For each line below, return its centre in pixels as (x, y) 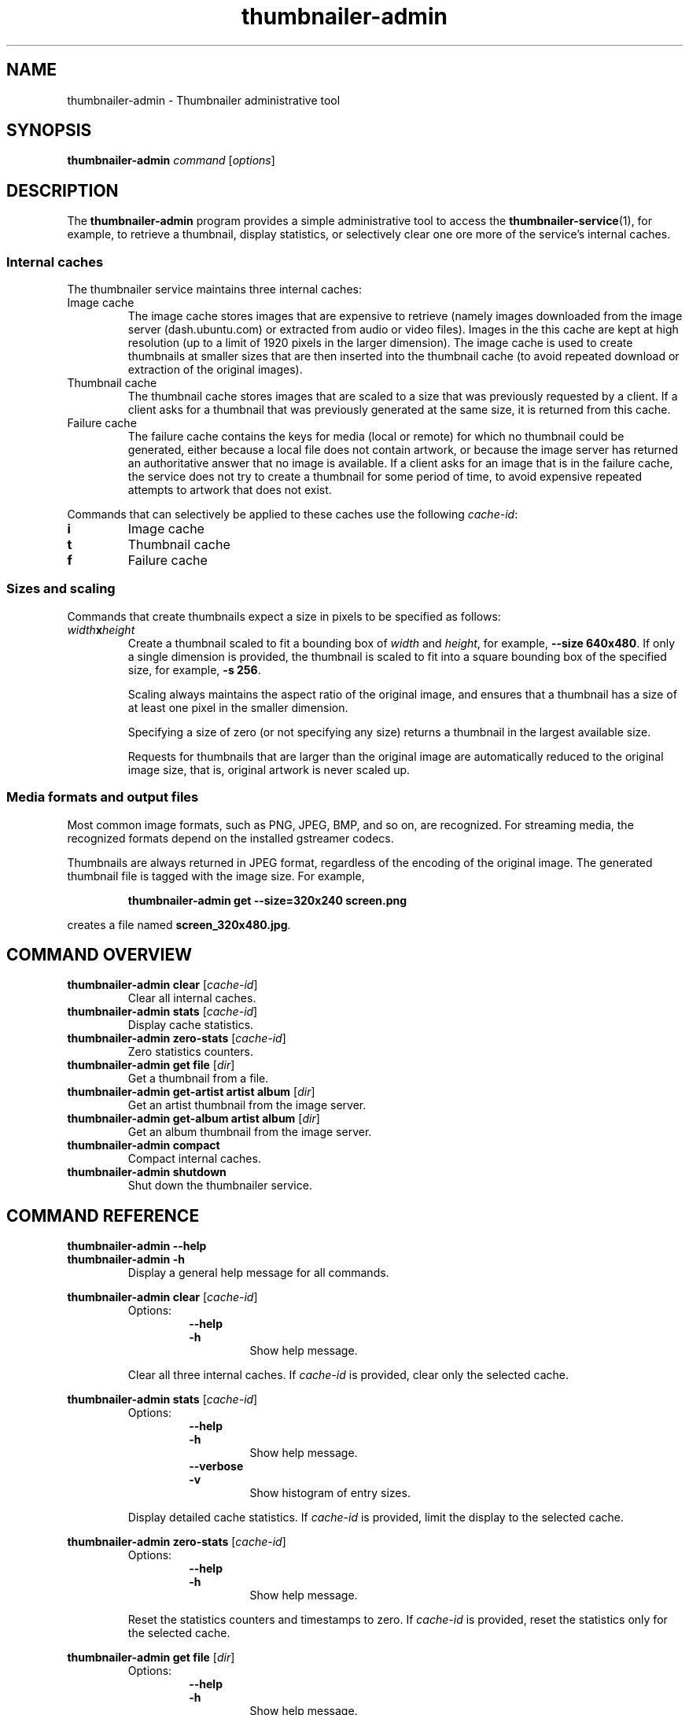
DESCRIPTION (63, 190)
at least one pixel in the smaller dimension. (238, 707)
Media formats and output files (103, 797)
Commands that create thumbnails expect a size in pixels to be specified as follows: (284, 616)
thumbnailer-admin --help (137, 1246)
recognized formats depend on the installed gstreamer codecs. (230, 838)
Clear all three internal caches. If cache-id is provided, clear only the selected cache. (348, 1375)
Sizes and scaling (61, 589)
